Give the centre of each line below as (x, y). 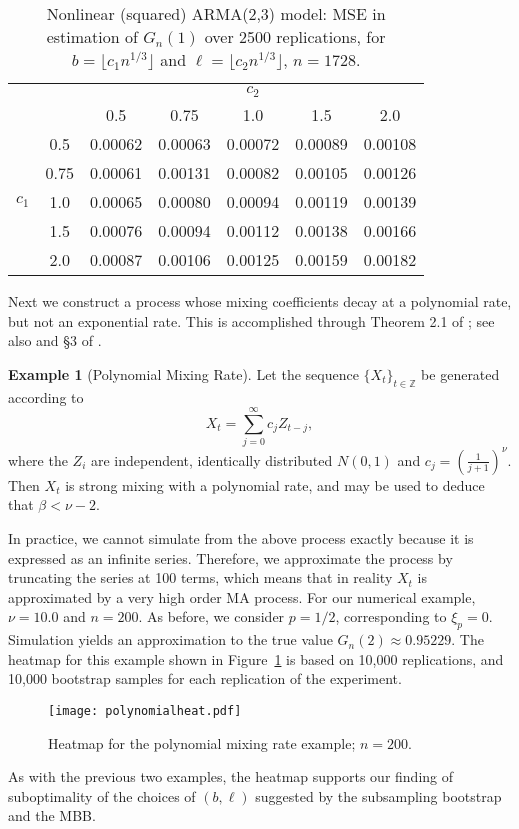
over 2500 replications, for (295, 36)
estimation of (92, 36)
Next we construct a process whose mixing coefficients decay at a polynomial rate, (260, 300)
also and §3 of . (55, 340)
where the (38, 459)
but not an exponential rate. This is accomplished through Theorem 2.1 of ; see (251, 320)
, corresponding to (391, 616)
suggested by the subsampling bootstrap (378, 795)
